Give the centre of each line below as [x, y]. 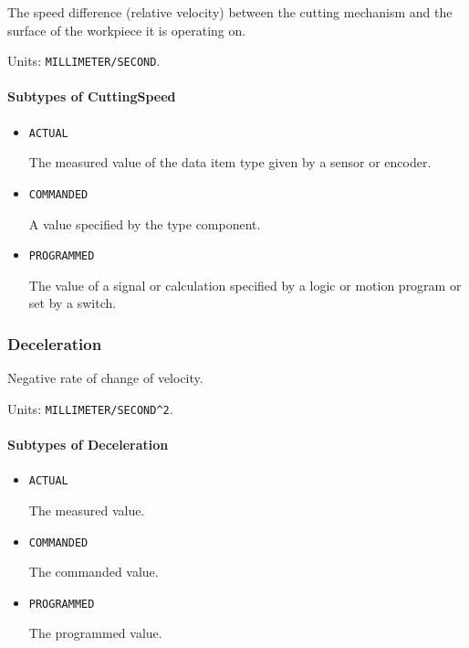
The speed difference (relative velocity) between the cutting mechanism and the [230, 12]
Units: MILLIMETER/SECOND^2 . [90, 408]
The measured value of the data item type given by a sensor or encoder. [230, 162]
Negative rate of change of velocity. [105, 378]
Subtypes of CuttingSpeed [92, 96]
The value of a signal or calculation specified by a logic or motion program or [245, 285]
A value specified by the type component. [145, 223]
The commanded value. [94, 572]
